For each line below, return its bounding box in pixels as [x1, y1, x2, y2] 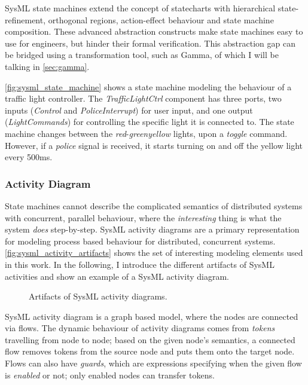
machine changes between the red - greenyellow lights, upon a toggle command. [5, 127, 288, 139]
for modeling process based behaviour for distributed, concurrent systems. [5, 234, 276, 247]
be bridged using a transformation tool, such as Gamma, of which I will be [5, 48, 279, 61]
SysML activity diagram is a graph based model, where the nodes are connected [5, 310, 298, 322]
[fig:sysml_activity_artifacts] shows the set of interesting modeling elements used [5, 246, 303, 259]
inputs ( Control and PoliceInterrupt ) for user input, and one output [5, 103, 253, 116]
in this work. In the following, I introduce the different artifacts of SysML [5, 258, 275, 270]
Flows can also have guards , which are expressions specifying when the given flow [5, 357, 302, 369]
